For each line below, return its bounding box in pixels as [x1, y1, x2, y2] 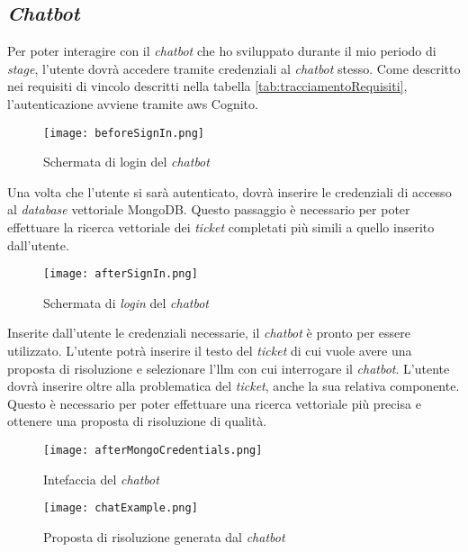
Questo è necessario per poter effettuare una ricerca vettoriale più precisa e [7, 394, 421, 412]
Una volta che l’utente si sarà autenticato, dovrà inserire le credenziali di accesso [7, 182, 452, 201]
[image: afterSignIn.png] [43, 267, 198, 281]
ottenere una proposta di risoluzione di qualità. [7, 412, 267, 430]
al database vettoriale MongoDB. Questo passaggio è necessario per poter [7, 200, 410, 219]
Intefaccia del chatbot [43, 469, 159, 488]
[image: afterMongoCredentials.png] [43, 444, 263, 457]
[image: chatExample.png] [43, 502, 198, 515]
